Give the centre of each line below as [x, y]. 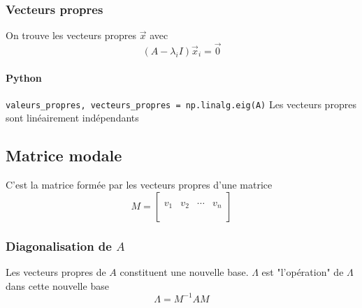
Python [24, 77]
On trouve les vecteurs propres [71, 35]
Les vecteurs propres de [56, 272]
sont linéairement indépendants [72, 118]
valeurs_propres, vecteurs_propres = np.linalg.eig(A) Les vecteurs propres [181, 104]
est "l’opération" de [303, 272]
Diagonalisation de [59, 245]
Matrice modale [64, 155]
